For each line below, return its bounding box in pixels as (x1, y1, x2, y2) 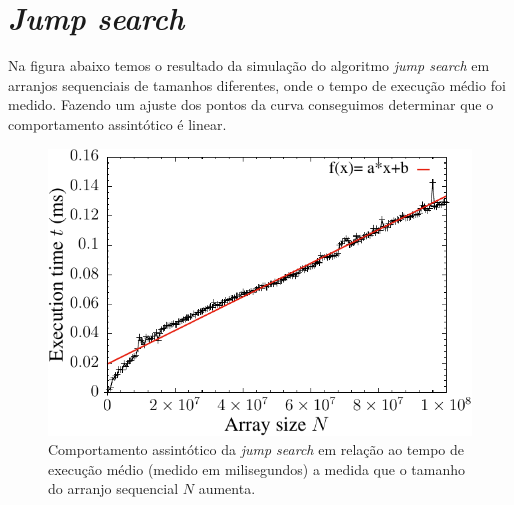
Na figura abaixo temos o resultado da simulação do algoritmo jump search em (8, 55, 490, 76)
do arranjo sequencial (48, 478, 179, 499)
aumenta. (198, 478, 256, 499)
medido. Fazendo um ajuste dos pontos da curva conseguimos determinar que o (8, 94, 494, 115)
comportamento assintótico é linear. (8, 113, 227, 134)
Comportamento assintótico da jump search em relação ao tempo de (48, 439, 465, 460)
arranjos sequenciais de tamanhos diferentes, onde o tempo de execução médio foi (8, 74, 506, 95)
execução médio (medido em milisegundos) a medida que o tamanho (48, 458, 466, 479)
